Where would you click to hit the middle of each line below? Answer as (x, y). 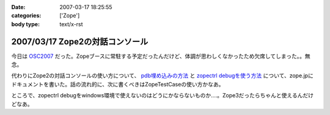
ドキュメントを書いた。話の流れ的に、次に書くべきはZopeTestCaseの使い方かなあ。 (118, 84)
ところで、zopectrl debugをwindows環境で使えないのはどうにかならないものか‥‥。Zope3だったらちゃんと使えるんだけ (163, 96)
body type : (25, 24)
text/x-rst (71, 24)
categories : (26, 16)
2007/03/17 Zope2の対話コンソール (80, 42)
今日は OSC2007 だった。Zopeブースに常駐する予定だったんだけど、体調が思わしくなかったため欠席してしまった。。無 (161, 56)
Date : (18, 7)
